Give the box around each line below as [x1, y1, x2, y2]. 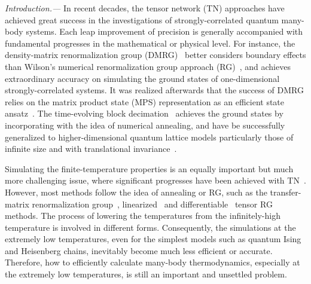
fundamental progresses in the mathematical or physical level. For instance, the [5, 36, 295, 49]
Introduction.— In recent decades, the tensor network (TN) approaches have [5, 2, 285, 14]
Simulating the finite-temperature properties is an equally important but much [5, 162, 294, 175]
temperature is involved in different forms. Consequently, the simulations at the [5, 221, 296, 233]
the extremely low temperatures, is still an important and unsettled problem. [5, 268, 287, 280]
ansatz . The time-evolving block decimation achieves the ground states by [5, 107, 283, 120]
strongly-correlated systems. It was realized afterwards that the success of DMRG [5, 84, 304, 96]
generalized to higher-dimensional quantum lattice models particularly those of [5, 130, 294, 143]
